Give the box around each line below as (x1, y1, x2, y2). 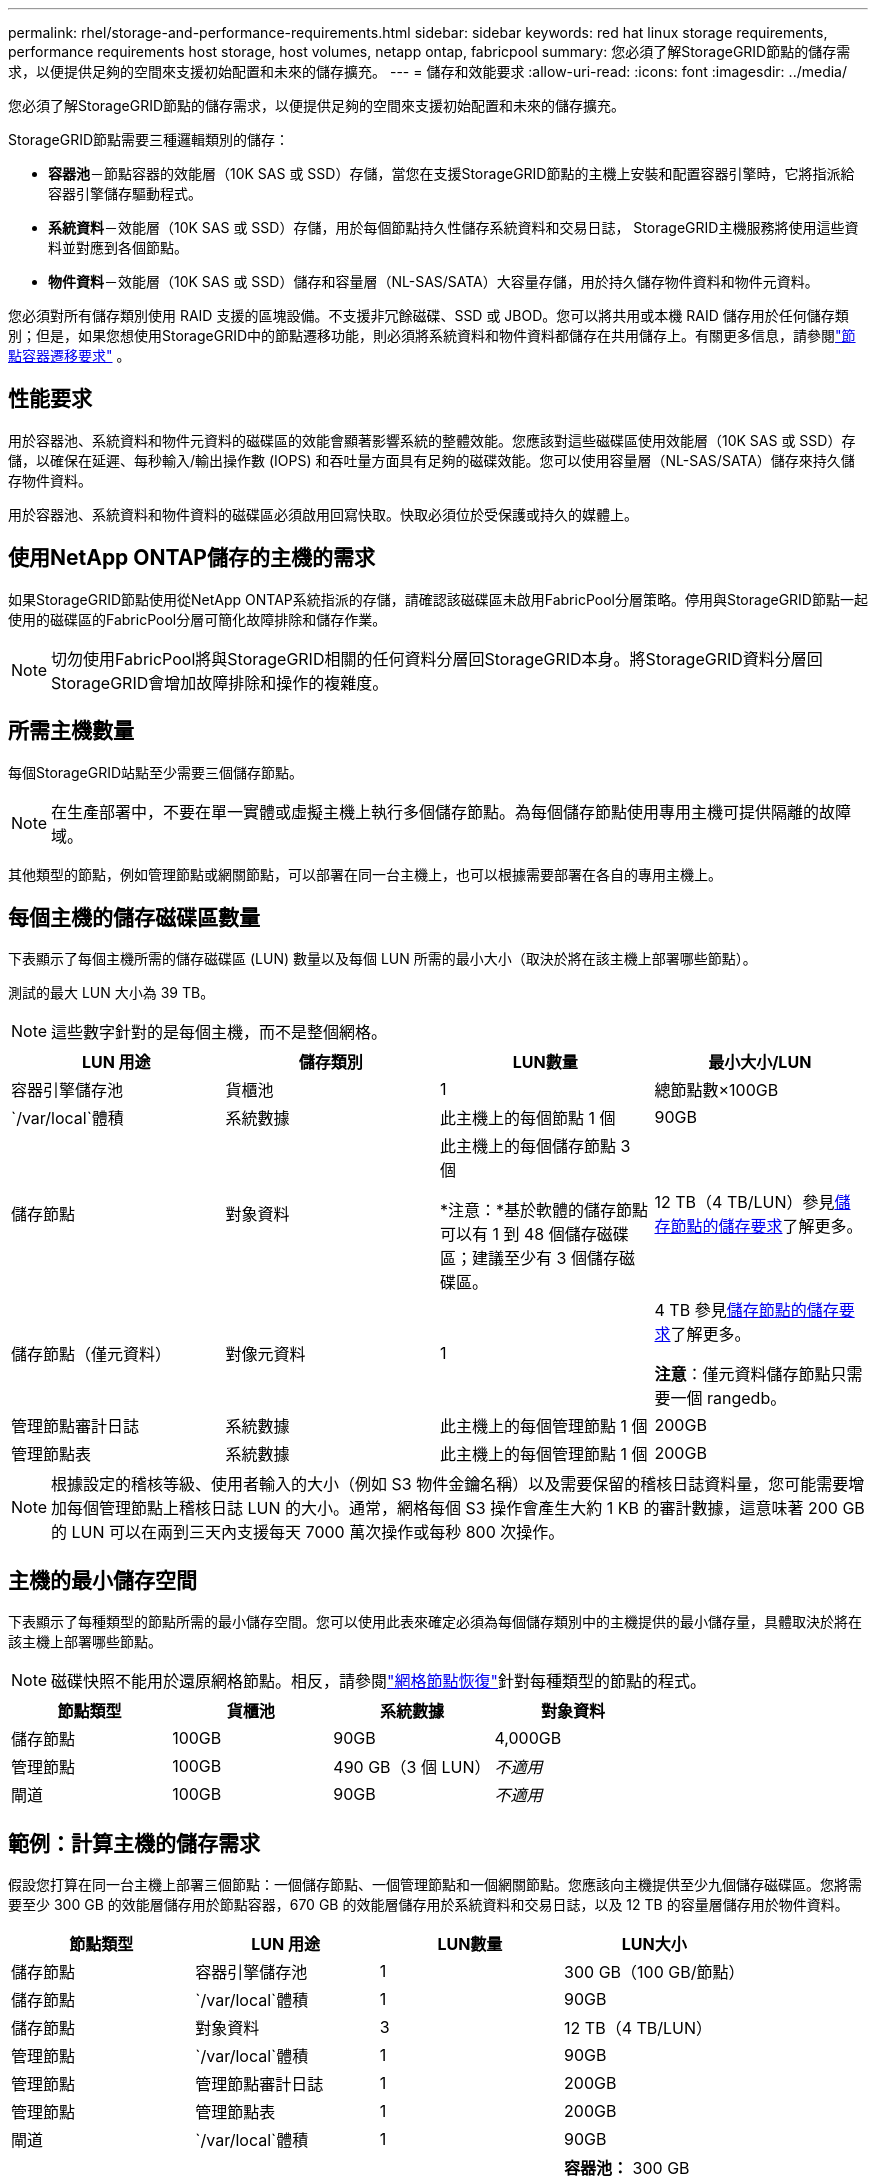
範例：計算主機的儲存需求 (8, 1830, 260, 1856)
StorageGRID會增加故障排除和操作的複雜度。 (51, 672, 389, 693)
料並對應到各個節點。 (48, 239, 188, 256)
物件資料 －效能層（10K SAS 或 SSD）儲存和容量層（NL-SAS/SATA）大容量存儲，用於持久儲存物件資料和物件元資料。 (48, 273, 819, 290)
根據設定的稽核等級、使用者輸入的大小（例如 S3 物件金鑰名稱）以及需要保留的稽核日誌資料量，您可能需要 (51, 1474, 849, 1495)
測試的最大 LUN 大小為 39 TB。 (8, 984, 215, 1002)
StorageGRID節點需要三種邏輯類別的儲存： (8, 131, 290, 148)
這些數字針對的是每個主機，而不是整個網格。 (51, 1022, 388, 1043)
